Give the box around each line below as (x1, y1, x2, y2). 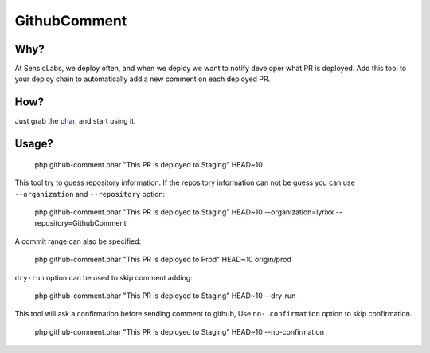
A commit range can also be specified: (14, 236, 142, 246)
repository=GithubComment (34, 218, 127, 228)
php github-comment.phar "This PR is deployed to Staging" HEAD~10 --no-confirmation (34, 327, 324, 336)
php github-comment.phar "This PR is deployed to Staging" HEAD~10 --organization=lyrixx (34, 207, 334, 217)
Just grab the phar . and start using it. (14, 116, 136, 126)
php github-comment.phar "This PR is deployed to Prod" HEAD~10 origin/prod (34, 255, 292, 265)
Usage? (14, 137, 53, 151)
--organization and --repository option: (14, 189, 166, 198)
